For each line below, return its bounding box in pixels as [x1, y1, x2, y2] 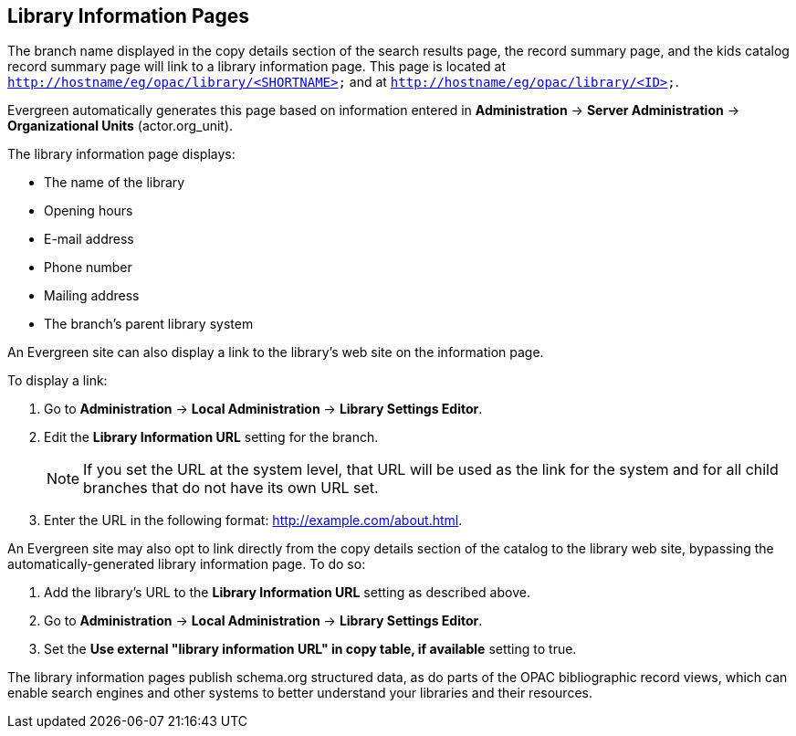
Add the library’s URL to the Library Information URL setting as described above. [44, 584, 530, 601]
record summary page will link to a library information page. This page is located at [7, 58, 506, 75]
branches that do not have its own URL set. [83, 478, 379, 498]
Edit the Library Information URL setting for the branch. [44, 429, 379, 446]
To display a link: [7, 373, 108, 389]
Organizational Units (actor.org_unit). [7, 118, 234, 134]
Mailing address [44, 288, 140, 304]
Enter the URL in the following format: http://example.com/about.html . [44, 512, 463, 529]
